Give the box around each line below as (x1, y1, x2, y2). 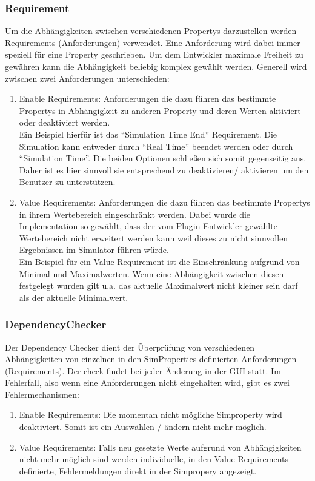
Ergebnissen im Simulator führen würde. (19, 243, 169, 256)
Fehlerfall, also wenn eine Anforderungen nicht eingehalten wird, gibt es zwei (5, 376, 290, 389)
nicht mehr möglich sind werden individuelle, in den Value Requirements (19, 452, 289, 465)
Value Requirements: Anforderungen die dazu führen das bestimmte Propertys (19, 195, 310, 208)
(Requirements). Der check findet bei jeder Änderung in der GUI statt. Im (5, 364, 281, 377)
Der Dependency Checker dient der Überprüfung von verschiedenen (5, 340, 255, 353)
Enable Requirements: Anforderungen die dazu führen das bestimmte (19, 92, 276, 105)
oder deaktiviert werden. (19, 116, 110, 129)
